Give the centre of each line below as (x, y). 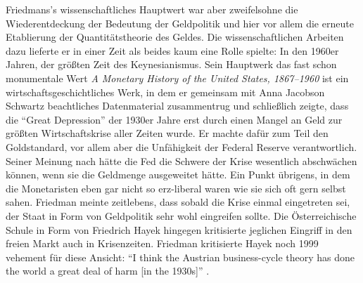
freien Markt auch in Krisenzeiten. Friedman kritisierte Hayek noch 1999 (162, 243)
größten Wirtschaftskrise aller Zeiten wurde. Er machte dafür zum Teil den (167, 133)
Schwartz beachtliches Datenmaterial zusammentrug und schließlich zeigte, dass (177, 106)
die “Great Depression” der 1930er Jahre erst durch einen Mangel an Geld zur (174, 119)
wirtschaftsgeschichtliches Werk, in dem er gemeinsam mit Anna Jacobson (165, 92)
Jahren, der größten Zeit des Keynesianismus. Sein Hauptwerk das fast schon (171, 64)
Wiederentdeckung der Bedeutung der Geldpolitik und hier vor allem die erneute (180, 23)
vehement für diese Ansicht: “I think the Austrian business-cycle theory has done (180, 257)
